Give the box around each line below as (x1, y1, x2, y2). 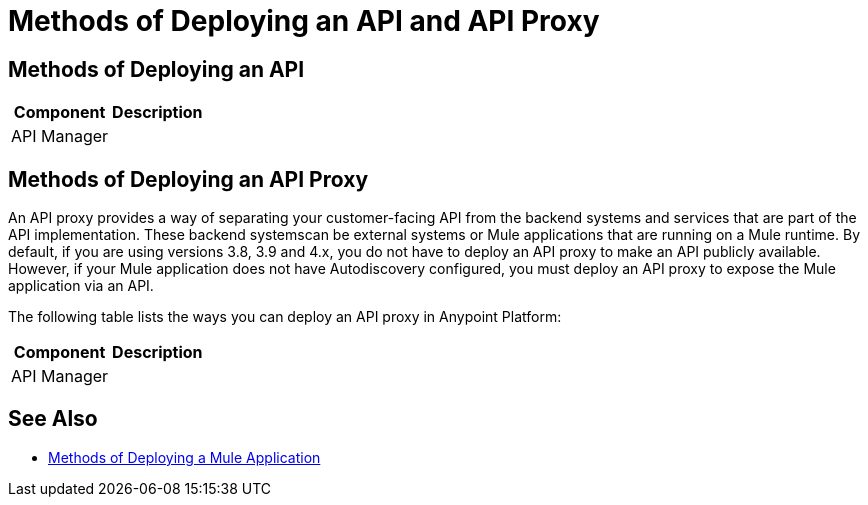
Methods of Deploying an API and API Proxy (8, 4, 600, 38)
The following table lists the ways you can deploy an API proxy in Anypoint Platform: (8, 308, 562, 326)
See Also (8, 406, 98, 432)
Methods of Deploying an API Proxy (8, 166, 369, 192)
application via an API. (8, 277, 154, 295)
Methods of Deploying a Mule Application (48, 448, 321, 466)
